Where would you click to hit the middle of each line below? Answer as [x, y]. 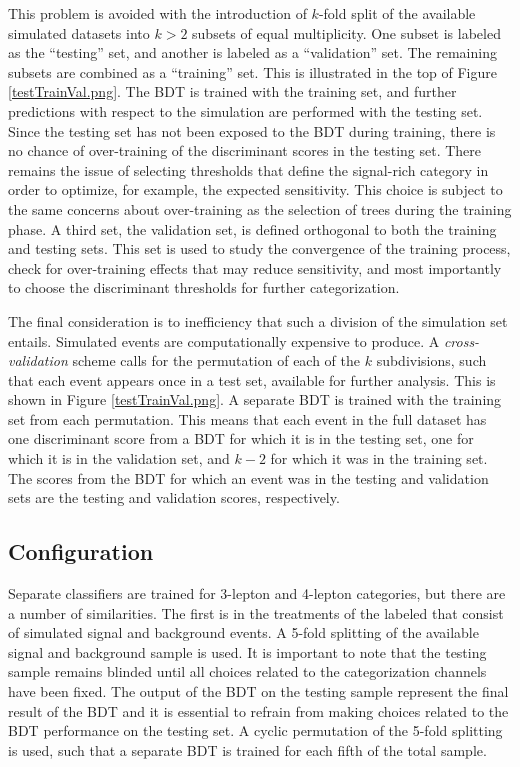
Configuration [81, 551]
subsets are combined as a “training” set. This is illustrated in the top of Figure [253, 71]
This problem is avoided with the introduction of [157, 13]
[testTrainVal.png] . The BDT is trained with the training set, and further [232, 91]
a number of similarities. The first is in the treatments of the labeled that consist [256, 612]
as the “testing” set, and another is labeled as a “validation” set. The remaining [252, 52]
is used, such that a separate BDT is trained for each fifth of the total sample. [247, 749]
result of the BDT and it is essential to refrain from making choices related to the [258, 710]
